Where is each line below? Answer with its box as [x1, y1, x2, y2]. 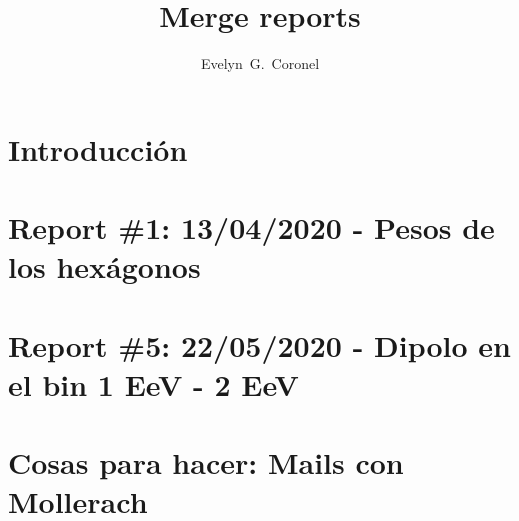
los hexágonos [8, 246, 201, 287]
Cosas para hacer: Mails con [8, 442, 404, 483]
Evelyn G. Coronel [200, 53, 320, 74]
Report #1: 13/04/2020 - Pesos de [8, 207, 495, 248]
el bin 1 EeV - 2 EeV [8, 363, 299, 404]
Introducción [8, 128, 188, 169]
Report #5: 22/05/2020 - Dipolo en [8, 324, 511, 365]
